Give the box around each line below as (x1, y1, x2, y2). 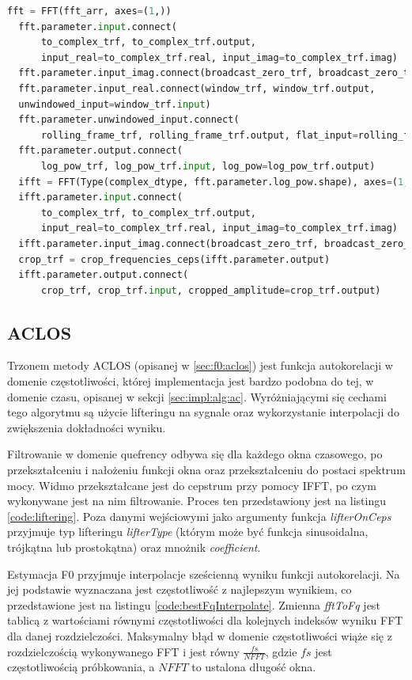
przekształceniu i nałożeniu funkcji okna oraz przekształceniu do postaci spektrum (7, 462, 406, 478)
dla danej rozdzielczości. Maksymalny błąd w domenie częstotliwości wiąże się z (7, 627, 392, 644)
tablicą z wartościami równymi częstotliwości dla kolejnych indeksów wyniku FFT (7, 612, 403, 629)
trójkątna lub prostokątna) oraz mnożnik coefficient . (7, 539, 261, 556)
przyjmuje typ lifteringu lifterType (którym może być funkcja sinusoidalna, (7, 523, 369, 540)
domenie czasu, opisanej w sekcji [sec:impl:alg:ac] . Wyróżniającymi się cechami (7, 388, 387, 405)
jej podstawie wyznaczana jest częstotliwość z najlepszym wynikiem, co (7, 581, 352, 598)
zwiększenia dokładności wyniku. (7, 419, 166, 435)
